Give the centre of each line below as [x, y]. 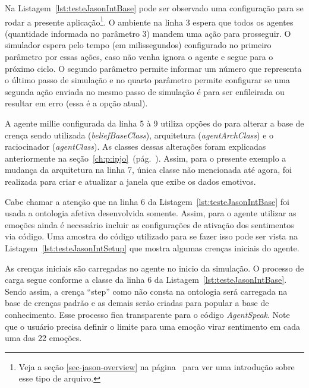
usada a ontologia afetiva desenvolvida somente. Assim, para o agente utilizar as [151, 213]
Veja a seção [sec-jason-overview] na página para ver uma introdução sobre [157, 366]
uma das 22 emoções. [43, 338]
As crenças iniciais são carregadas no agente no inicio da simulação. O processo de [154, 268]
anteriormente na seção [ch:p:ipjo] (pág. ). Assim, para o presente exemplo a [146, 158]
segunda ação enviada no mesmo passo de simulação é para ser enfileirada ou [145, 91]
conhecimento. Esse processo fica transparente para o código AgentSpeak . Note [147, 314]
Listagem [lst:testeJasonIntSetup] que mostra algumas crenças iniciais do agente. [152, 247]
